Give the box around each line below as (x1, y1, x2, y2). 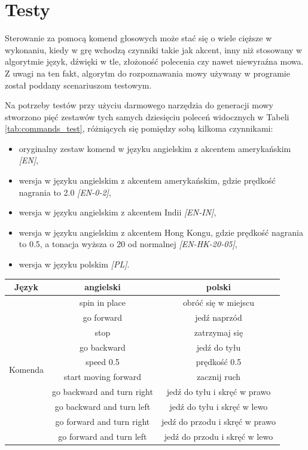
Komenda (9, 363, 44, 375)
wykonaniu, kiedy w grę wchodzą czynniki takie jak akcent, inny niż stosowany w (5, 43, 303, 56)
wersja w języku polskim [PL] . (19, 258, 130, 270)
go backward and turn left (54, 400, 151, 412)
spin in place (79, 296, 126, 308)
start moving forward (63, 370, 142, 383)
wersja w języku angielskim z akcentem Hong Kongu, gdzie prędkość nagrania (19, 226, 303, 238)
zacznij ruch (196, 370, 241, 383)
